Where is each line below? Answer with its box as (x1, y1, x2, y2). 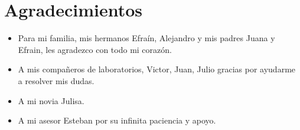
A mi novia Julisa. (18, 94, 84, 106)
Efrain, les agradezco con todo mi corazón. (18, 43, 172, 55)
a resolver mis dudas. (18, 74, 94, 86)
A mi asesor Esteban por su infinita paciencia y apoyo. (18, 114, 216, 126)
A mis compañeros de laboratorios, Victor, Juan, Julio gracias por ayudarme (18, 63, 296, 75)
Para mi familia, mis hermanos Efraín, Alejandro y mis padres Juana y (18, 32, 275, 44)
